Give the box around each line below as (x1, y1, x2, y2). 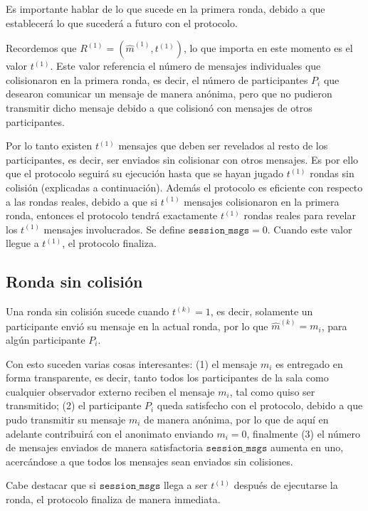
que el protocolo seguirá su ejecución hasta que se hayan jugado (6, 166, 284, 181)
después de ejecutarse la (233, 478, 338, 492)
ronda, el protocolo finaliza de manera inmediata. (6, 491, 221, 506)
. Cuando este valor (267, 221, 352, 236)
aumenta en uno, (270, 440, 344, 455)
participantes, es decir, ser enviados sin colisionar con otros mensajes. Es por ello (6, 152, 359, 167)
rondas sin (310, 166, 354, 181)
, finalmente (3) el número (246, 426, 361, 441)
